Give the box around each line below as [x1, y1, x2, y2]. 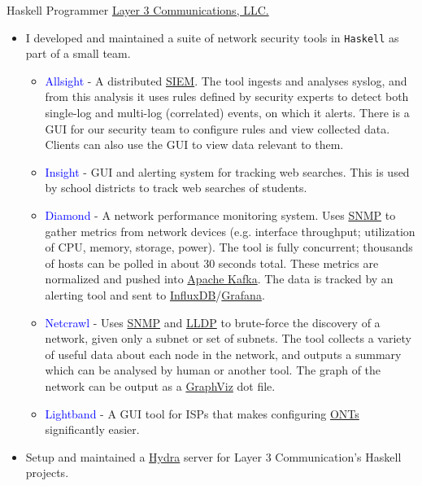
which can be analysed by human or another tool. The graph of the [45, 361, 381, 379]
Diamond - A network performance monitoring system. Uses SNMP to [45, 207, 396, 223]
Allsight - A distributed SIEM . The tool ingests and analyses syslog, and [45, 72, 407, 89]
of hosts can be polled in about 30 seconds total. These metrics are [45, 254, 379, 271]
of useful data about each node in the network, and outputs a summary [45, 345, 402, 362]
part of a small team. [25, 45, 131, 62]
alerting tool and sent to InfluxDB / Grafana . [45, 286, 265, 303]
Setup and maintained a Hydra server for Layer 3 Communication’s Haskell [25, 448, 402, 465]
